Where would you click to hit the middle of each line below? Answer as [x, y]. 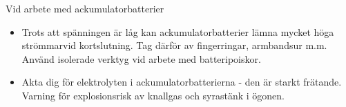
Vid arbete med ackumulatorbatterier [85, 8]
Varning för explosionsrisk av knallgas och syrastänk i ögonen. [153, 95]
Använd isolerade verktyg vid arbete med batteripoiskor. [141, 58]
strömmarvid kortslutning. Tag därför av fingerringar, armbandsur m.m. [174, 45]
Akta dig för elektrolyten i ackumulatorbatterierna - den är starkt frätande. [182, 82]
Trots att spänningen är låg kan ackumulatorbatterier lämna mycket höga [178, 31]
